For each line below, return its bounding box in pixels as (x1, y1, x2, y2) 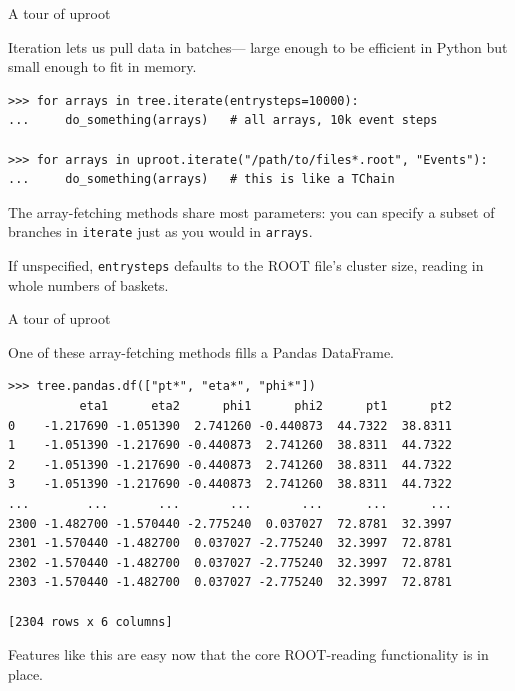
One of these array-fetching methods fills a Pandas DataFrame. (8, 341, 395, 362)
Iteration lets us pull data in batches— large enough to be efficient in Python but (8, 36, 508, 57)
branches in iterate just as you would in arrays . (8, 221, 313, 242)
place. (8, 663, 43, 684)
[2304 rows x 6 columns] (8, 614, 173, 629)
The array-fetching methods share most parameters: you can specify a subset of (8, 201, 495, 222)
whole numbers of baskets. (8, 274, 169, 295)
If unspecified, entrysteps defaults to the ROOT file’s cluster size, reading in (8, 255, 484, 275)
